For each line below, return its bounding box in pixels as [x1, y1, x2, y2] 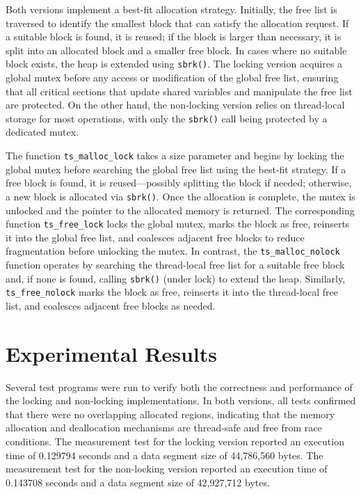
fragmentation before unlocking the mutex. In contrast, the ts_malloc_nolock [6, 244, 340, 258]
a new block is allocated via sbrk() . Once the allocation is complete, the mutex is [6, 189, 355, 203]
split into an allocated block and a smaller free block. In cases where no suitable [6, 42, 347, 57]
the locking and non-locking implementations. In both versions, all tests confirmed [6, 393, 356, 408]
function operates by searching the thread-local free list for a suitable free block [6, 257, 345, 272]
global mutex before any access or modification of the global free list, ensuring [6, 70, 339, 85]
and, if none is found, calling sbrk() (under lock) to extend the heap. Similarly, [6, 271, 346, 285]
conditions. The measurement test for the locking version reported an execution [6, 434, 344, 449]
